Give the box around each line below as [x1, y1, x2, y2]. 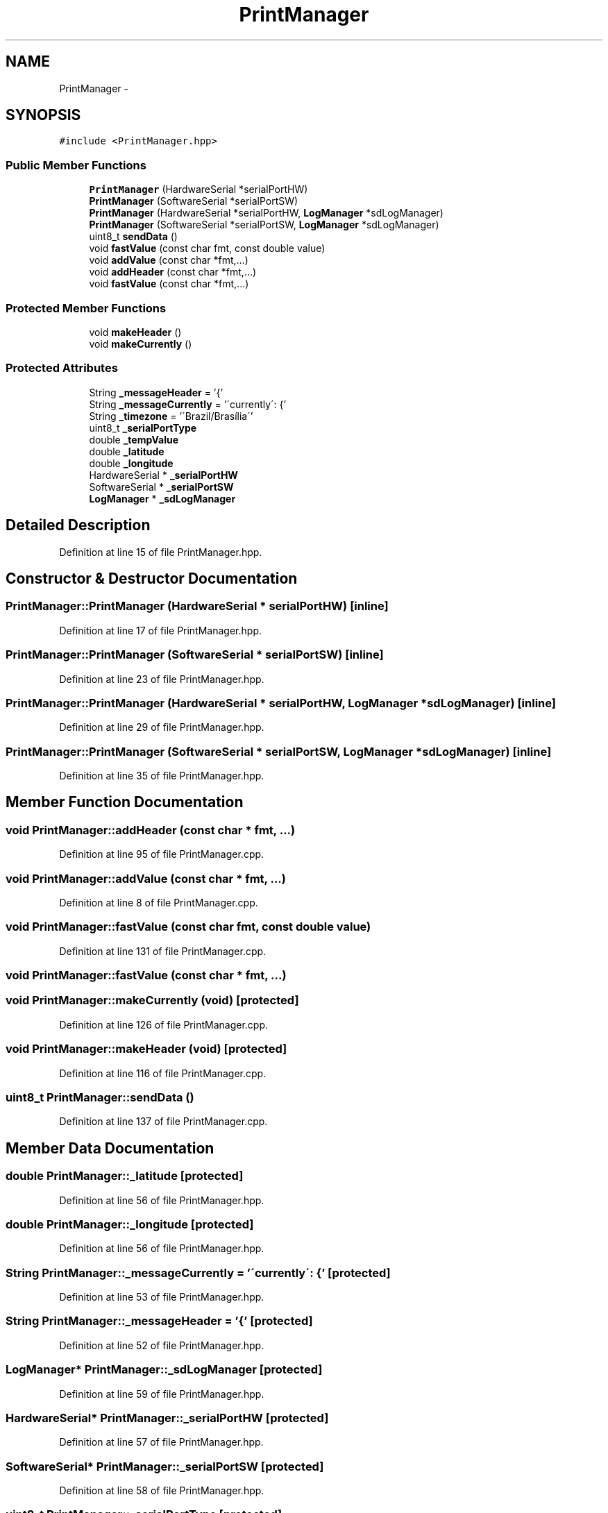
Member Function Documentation [6, 793, 244, 811]
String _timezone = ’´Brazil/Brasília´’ [89, 409, 253, 422]
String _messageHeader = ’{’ [89, 386, 223, 398]
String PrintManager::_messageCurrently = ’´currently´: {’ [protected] [6, 1265, 391, 1280]
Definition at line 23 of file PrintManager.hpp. [59, 673, 264, 685]
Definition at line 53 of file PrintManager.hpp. [59, 1291, 264, 1303]
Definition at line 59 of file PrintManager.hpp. [59, 1387, 264, 1400]
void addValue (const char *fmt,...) [89, 254, 248, 267]
